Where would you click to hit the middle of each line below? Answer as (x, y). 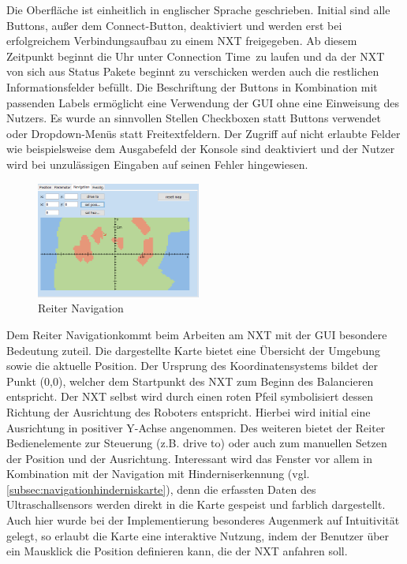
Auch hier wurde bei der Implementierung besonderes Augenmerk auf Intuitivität (203, 520)
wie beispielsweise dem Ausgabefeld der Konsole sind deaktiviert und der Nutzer (201, 149)
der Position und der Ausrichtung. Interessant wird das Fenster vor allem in (189, 458)
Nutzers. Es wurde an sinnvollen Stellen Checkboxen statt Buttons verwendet (194, 118)
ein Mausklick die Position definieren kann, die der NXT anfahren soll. (177, 551)
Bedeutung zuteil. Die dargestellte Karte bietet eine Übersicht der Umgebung (193, 350)
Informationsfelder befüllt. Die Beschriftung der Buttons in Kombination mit (192, 86)
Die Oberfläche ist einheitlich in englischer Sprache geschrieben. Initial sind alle (198, 9)
